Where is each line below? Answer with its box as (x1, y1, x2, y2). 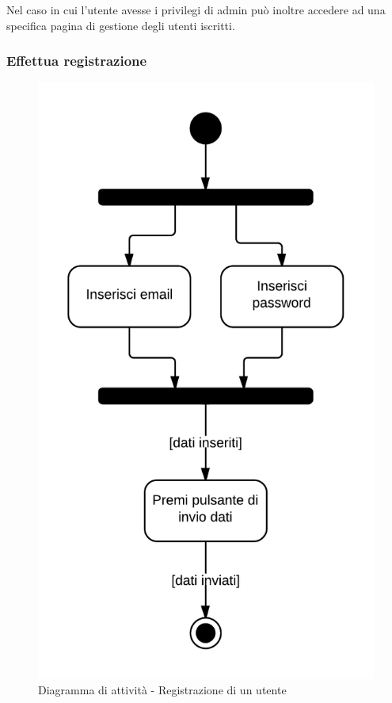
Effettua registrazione (6, 51, 147, 71)
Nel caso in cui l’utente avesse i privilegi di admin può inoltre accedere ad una (6, 2, 386, 17)
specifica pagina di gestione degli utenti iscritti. (6, 17, 235, 33)
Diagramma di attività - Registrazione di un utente (38, 682, 287, 698)
